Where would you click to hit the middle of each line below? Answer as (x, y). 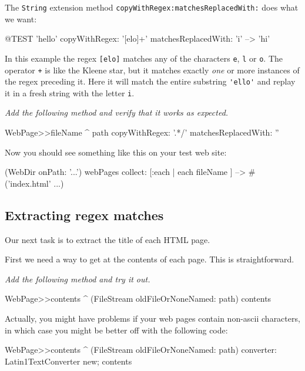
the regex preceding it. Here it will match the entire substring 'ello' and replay (150, 81)
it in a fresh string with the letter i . (70, 92)
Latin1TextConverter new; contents (68, 361)
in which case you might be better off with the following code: (116, 330)
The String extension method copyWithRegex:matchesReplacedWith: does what (152, 7)
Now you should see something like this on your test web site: (116, 152)
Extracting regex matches (84, 215)
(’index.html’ (28, 183)
